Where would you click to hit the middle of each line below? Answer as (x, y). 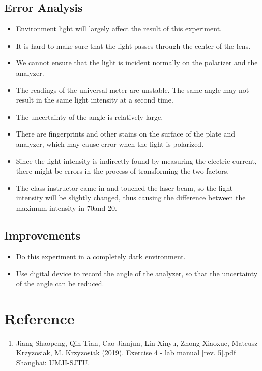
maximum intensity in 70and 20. (66, 207)
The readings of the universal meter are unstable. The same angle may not (133, 90)
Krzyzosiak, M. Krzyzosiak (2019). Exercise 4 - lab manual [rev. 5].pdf (126, 352)
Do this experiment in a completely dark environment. (101, 256)
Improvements (42, 235)
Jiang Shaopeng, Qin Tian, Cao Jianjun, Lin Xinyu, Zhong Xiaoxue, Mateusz (137, 342)
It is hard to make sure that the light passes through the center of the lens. (133, 45)
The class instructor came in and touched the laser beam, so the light (124, 188)
